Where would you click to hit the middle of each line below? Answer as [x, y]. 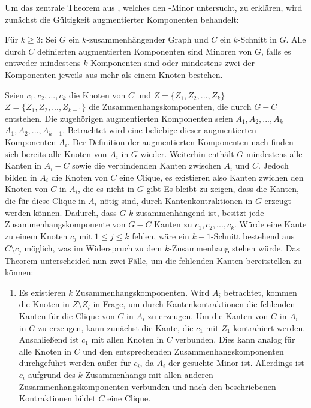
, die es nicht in [106, 189]
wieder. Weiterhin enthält [187, 153]
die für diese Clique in [45, 200]
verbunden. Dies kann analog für [235, 339]
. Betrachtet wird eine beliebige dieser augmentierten [159, 130]
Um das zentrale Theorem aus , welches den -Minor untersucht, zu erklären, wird [154, 7]
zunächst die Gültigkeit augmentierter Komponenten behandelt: [122, 19]
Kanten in [23, 165]
